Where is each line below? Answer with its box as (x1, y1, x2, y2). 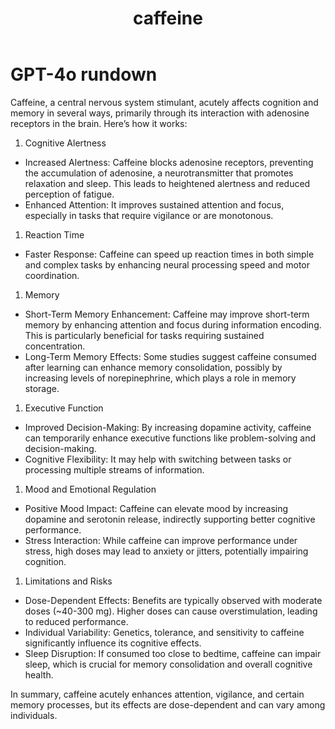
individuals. (10, 709, 58, 721)
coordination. (24, 269, 80, 281)
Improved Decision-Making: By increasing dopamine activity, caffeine (24, 421, 312, 433)
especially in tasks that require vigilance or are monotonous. (24, 209, 274, 221)
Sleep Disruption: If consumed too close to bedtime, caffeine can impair (24, 647, 322, 659)
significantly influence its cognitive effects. (24, 637, 202, 649)
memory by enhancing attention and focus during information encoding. (24, 318, 322, 331)
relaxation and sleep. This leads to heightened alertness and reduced (24, 177, 311, 189)
